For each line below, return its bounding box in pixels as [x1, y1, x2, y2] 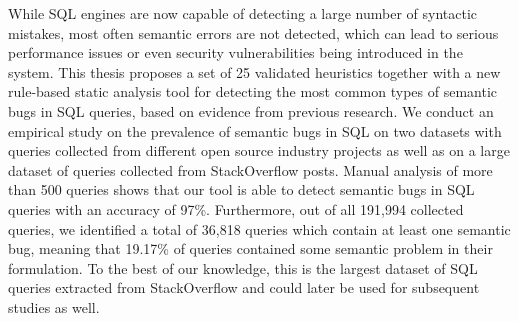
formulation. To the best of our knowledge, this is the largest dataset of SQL [8, 257, 478, 278]
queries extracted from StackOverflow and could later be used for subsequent [8, 277, 480, 298]
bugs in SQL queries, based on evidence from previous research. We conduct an [8, 100, 494, 121]
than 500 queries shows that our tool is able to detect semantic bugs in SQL [8, 179, 475, 200]
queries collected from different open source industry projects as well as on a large [8, 140, 510, 161]
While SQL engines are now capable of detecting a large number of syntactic [8, 3, 478, 23]
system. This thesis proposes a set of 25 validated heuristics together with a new [8, 61, 501, 82]
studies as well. [8, 296, 100, 317]
